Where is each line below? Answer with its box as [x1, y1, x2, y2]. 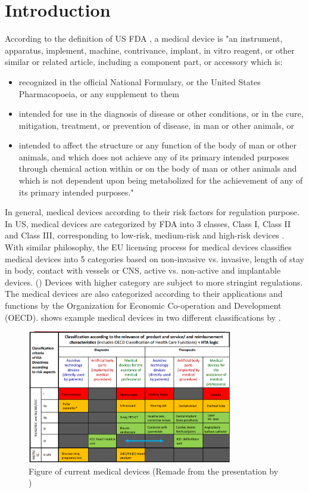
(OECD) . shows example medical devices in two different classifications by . [5, 311, 281, 323]
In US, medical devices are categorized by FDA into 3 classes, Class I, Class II [5, 217, 291, 230]
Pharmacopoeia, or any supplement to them [18, 87, 179, 100]
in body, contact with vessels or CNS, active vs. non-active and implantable [5, 264, 281, 277]
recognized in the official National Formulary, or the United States [18, 75, 261, 88]
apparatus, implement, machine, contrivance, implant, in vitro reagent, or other [5, 44, 295, 56]
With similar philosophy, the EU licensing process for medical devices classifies [5, 241, 292, 253]
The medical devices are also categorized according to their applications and [5, 287, 283, 300]
